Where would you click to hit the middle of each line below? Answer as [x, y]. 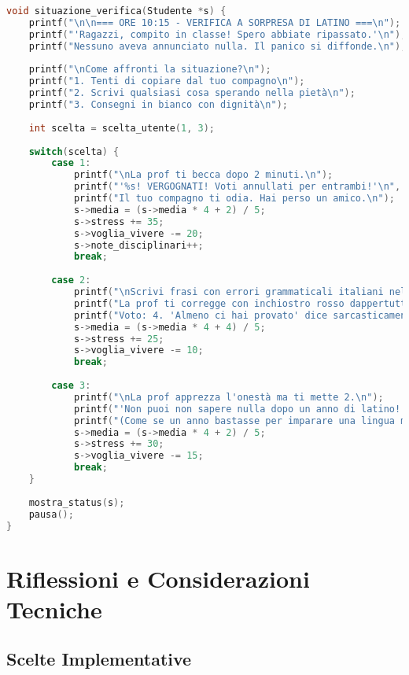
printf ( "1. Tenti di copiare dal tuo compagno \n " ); [167, 81]
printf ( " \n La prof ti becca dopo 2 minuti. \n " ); [203, 175]
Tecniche [54, 609]
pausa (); [51, 514]
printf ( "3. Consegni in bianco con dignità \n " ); [158, 105]
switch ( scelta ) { [74, 151]
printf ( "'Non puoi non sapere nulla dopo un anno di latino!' [240, 409]
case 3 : [71, 385]
